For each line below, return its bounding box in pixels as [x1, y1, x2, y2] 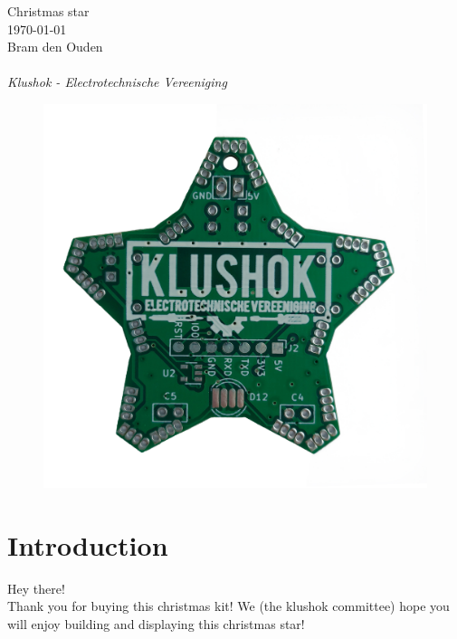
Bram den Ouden [7, 37, 103, 56]
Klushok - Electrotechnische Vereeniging [7, 72, 227, 91]
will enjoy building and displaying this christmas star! [7, 614, 305, 633]
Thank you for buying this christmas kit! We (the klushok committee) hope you [7, 596, 450, 615]
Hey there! [7, 578, 65, 597]
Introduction [7, 526, 168, 563]
